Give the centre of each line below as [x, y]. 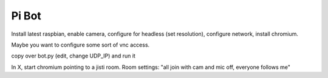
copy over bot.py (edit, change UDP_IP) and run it [73, 56]
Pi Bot [26, 16]
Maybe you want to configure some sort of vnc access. [80, 45]
